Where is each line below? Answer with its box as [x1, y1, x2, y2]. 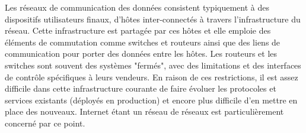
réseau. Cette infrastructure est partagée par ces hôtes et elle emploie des [5, 24, 271, 37]
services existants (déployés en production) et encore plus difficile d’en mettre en [5, 93, 298, 106]
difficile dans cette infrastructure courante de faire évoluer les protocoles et [5, 82, 276, 95]
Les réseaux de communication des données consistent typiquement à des [5, 1, 269, 13]
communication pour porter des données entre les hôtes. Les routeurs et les [5, 47, 278, 60]
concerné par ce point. [5, 116, 85, 129]
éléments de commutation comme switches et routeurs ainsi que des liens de [5, 35, 280, 48]
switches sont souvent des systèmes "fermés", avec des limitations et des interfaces [5, 59, 301, 71]
